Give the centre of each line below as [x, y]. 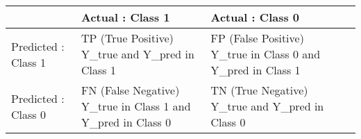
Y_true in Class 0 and [266, 54]
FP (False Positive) [257, 38]
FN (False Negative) [131, 90]
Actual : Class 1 [126, 17]
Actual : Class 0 [255, 17]
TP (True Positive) [128, 38]
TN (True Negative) [259, 90]
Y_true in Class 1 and [136, 106]
